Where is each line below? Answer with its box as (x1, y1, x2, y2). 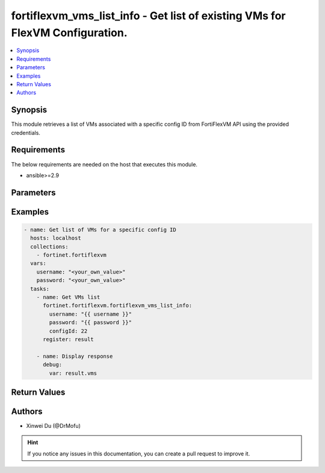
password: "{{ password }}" (49, 319, 132, 326)
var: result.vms (49, 369, 97, 377)
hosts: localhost (30, 235, 81, 242)
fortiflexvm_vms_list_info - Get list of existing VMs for (11, 9, 286, 22)
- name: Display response (36, 352, 113, 360)
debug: (43, 362, 63, 368)
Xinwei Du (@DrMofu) (26, 422, 81, 430)
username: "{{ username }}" (49, 310, 132, 318)
